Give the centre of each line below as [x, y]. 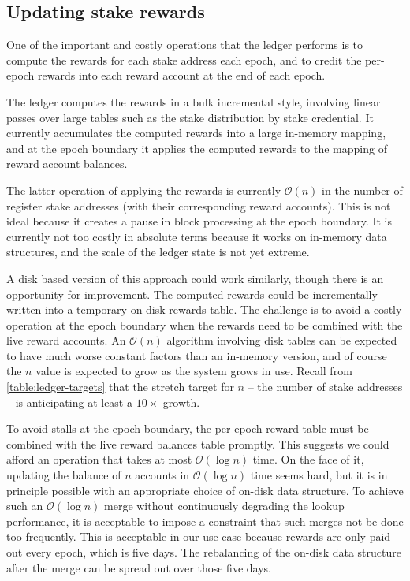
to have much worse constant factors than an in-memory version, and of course [197, 355]
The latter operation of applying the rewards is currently [144, 190]
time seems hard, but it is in [319, 475]
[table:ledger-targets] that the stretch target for [120, 387]
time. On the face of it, [308, 459]
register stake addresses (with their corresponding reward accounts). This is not [199, 205]
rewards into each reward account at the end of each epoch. [182, 75]
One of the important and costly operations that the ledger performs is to [185, 45]
